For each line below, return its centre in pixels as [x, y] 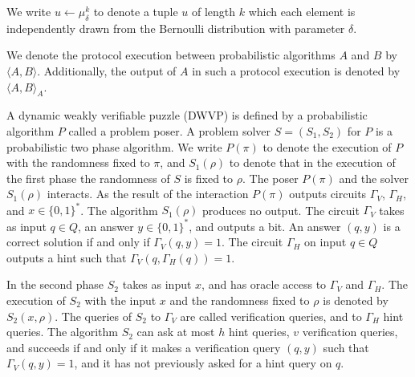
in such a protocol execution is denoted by [296, 70]
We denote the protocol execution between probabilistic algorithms [171, 55]
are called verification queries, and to [271, 316]
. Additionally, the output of [107, 70]
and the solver [374, 178]
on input [325, 242]
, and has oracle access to [264, 284]
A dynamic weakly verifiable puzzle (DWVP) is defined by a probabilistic [187, 115]
